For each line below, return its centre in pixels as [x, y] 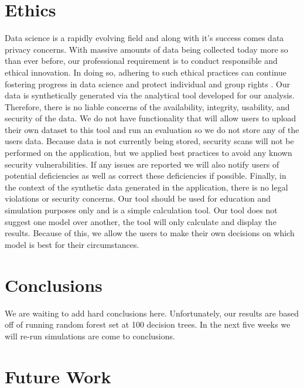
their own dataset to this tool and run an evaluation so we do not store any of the [152, 129]
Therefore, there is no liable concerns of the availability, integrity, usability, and [147, 106]
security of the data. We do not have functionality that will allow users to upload [151, 118]
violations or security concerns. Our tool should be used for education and [138, 198]
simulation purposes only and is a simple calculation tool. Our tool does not [141, 210]
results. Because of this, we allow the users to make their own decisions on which [150, 233]
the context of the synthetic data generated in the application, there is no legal [146, 187]
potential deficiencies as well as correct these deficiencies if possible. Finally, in [146, 176]
